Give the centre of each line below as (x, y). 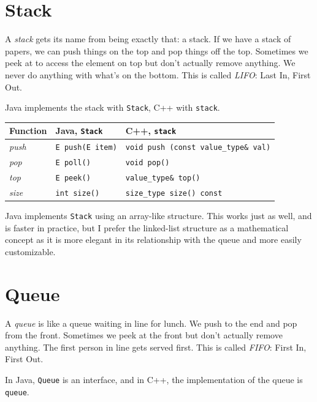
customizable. (30, 251)
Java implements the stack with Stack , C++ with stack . (113, 107)
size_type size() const (174, 193)
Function (28, 131)
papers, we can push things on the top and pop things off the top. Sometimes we (157, 50)
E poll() (73, 163)
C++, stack (151, 131)
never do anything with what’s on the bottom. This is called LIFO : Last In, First (158, 74)
